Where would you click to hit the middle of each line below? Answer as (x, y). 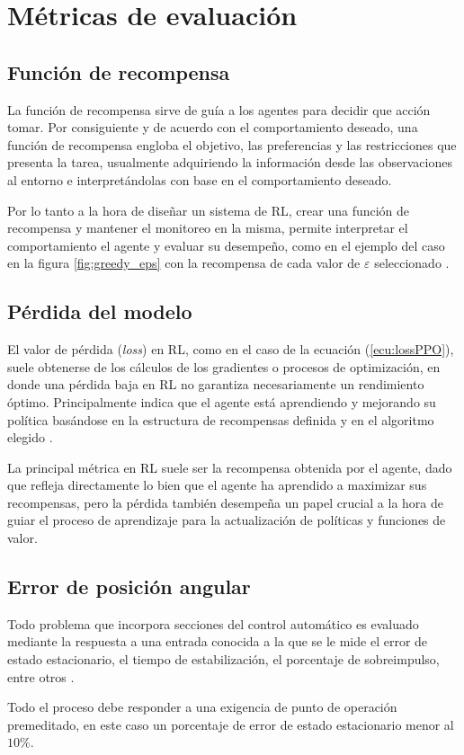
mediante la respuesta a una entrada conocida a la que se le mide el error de (218, 641)
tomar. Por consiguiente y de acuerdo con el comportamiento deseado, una (213, 127)
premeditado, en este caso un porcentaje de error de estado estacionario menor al (231, 724)
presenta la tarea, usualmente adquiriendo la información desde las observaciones (230, 162)
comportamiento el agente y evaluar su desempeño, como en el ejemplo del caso (226, 245)
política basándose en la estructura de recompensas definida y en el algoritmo (221, 419)
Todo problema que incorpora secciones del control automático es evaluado (213, 623)
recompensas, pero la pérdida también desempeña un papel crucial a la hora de (225, 502)
